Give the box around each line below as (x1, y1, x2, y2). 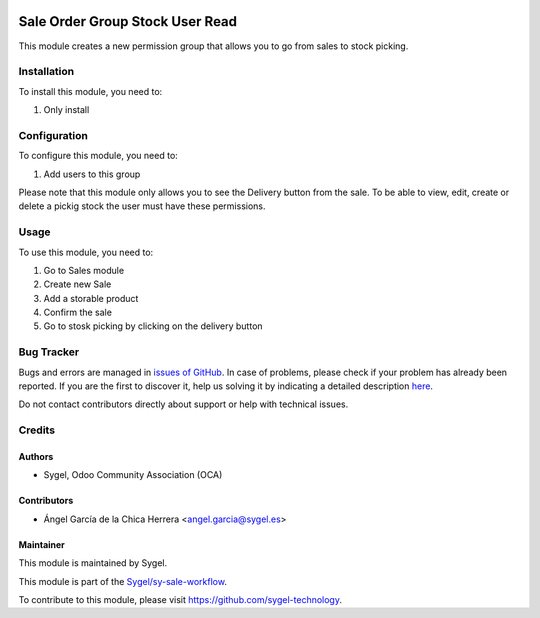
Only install (43, 104, 90, 116)
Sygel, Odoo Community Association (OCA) (43, 469, 223, 481)
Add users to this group (43, 168, 141, 180)
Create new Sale (43, 278, 112, 290)
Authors (18, 450, 54, 462)
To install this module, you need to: (18, 85, 163, 97)
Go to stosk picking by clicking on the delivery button (43, 320, 264, 332)
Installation (18, 65, 75, 79)
